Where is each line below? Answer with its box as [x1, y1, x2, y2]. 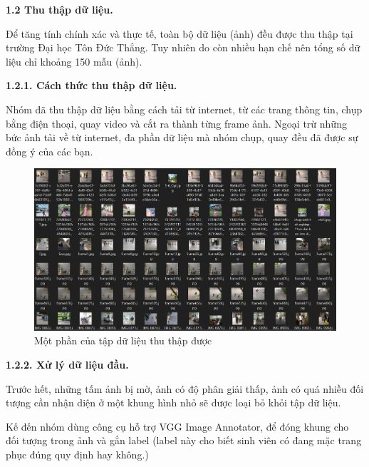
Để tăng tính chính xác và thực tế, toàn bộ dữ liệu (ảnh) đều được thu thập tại [6, 26, 353, 41]
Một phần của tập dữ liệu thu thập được [34, 333, 212, 348]
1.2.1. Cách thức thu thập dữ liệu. [6, 78, 177, 93]
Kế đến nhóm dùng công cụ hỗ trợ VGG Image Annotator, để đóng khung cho [6, 419, 349, 433]
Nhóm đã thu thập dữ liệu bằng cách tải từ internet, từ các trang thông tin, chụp [6, 101, 363, 116]
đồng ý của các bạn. [6, 143, 93, 158]
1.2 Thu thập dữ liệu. [6, 2, 113, 16]
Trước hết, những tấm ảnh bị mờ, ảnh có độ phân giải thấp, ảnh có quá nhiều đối [6, 381, 364, 396]
